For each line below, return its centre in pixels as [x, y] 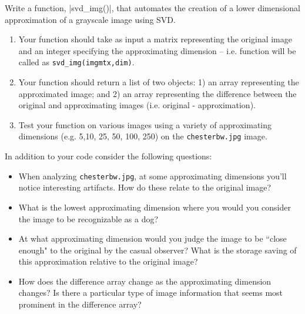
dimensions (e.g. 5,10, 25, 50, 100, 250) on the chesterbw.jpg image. [143, 136]
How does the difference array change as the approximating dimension [145, 281]
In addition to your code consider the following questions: [108, 156]
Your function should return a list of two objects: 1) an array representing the [159, 82]
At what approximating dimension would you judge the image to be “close [152, 238]
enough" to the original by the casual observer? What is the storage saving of [157, 250]
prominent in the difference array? [80, 304]
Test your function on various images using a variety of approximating [145, 124]
